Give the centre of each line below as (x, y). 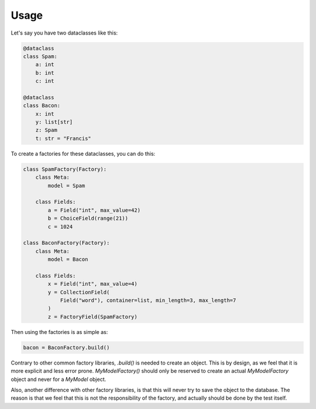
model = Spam (66, 185)
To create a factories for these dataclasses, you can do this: (83, 154)
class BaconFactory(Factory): (66, 243)
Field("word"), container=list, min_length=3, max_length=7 (148, 301)
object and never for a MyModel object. (59, 379)
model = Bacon (68, 260)
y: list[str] (54, 122)
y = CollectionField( (79, 292)
